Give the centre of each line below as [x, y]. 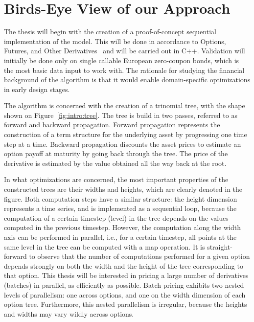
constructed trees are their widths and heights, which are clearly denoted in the [123, 189]
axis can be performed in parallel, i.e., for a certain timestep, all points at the [120, 237]
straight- [220, 246]
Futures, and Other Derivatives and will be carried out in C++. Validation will [125, 51]
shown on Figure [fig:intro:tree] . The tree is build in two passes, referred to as [121, 115]
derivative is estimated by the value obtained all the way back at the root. [115, 163]
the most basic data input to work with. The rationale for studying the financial [124, 70]
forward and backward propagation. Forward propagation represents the [112, 125]
